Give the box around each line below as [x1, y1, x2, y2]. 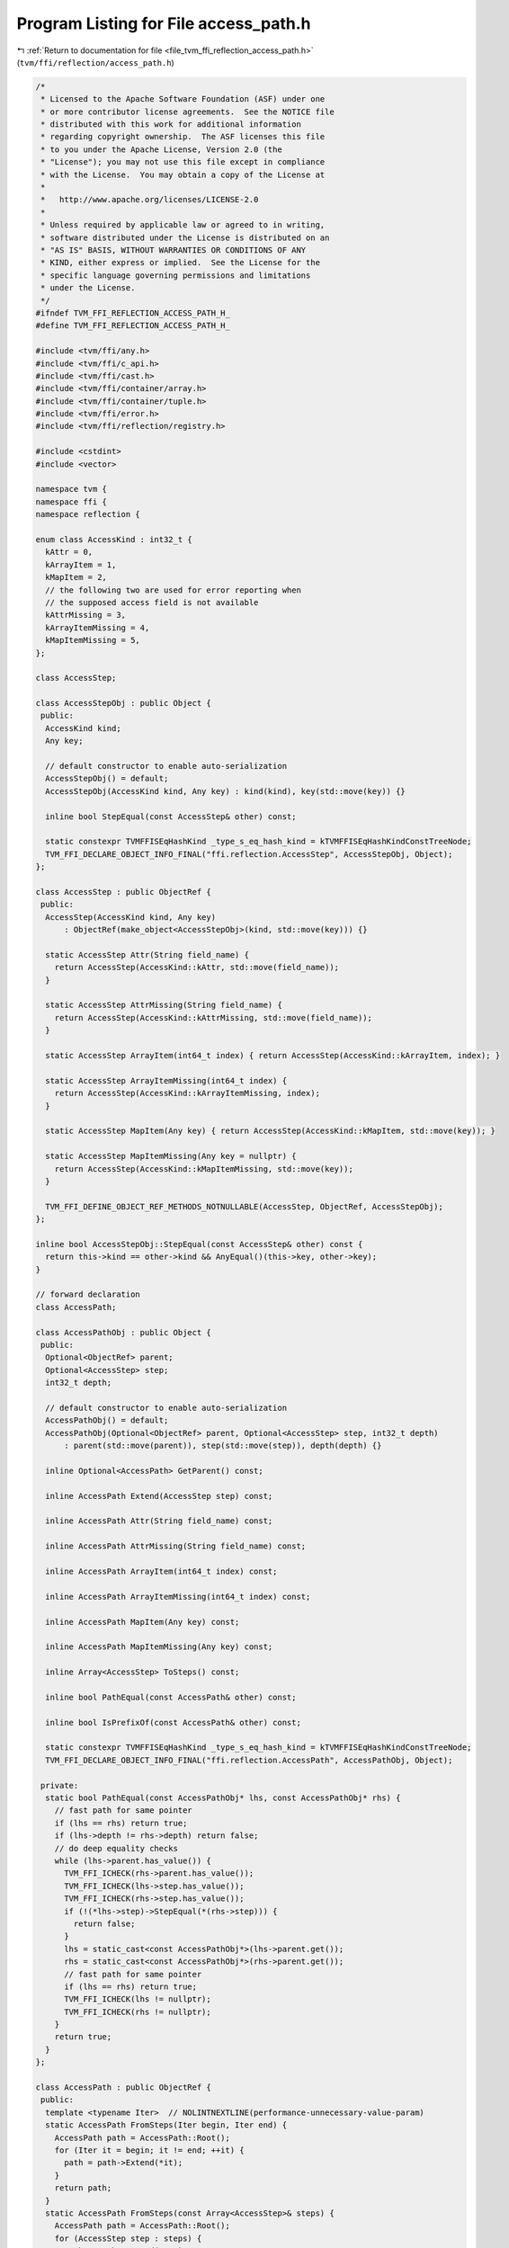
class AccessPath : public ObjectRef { [35, 2083, 211, 2092]
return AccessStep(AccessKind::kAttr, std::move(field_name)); [54, 962, 340, 973]
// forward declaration [35, 1289, 141, 1299]
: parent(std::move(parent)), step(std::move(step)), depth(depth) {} [64, 1441, 382, 1451]
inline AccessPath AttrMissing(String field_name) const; [45, 1541, 307, 1551]
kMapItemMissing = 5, [45, 635, 141, 646]
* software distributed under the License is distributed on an [40, 232, 330, 243]
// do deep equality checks [54, 1843, 179, 1853]
